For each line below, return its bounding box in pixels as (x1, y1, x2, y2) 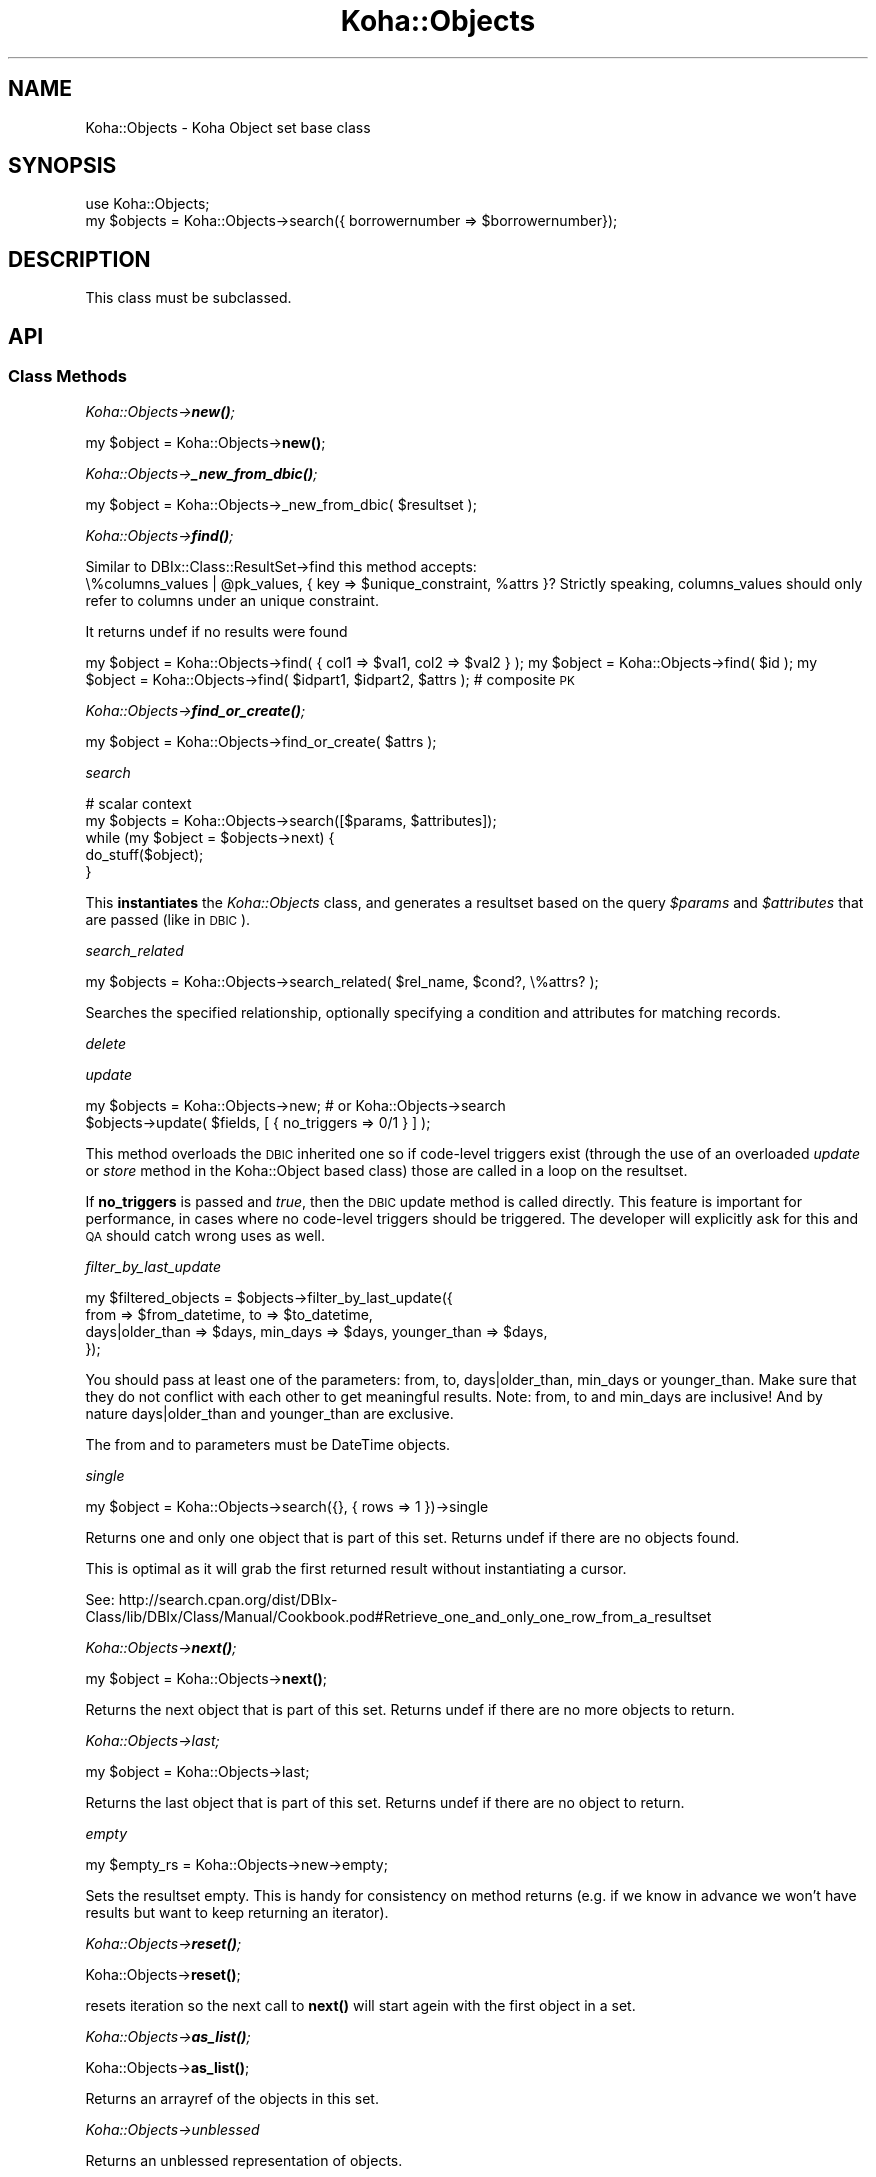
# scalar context (85, 794, 192, 812)
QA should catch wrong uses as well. (85, 1226, 325, 1244)
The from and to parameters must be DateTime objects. (85, 1435, 451, 1453)
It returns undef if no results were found (85, 622, 348, 640)
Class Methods (8, 366, 127, 387)
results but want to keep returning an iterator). (85, 1903, 389, 1921)
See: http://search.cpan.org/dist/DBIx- (85, 1590, 338, 1608)
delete (85, 1034, 126, 1052)
